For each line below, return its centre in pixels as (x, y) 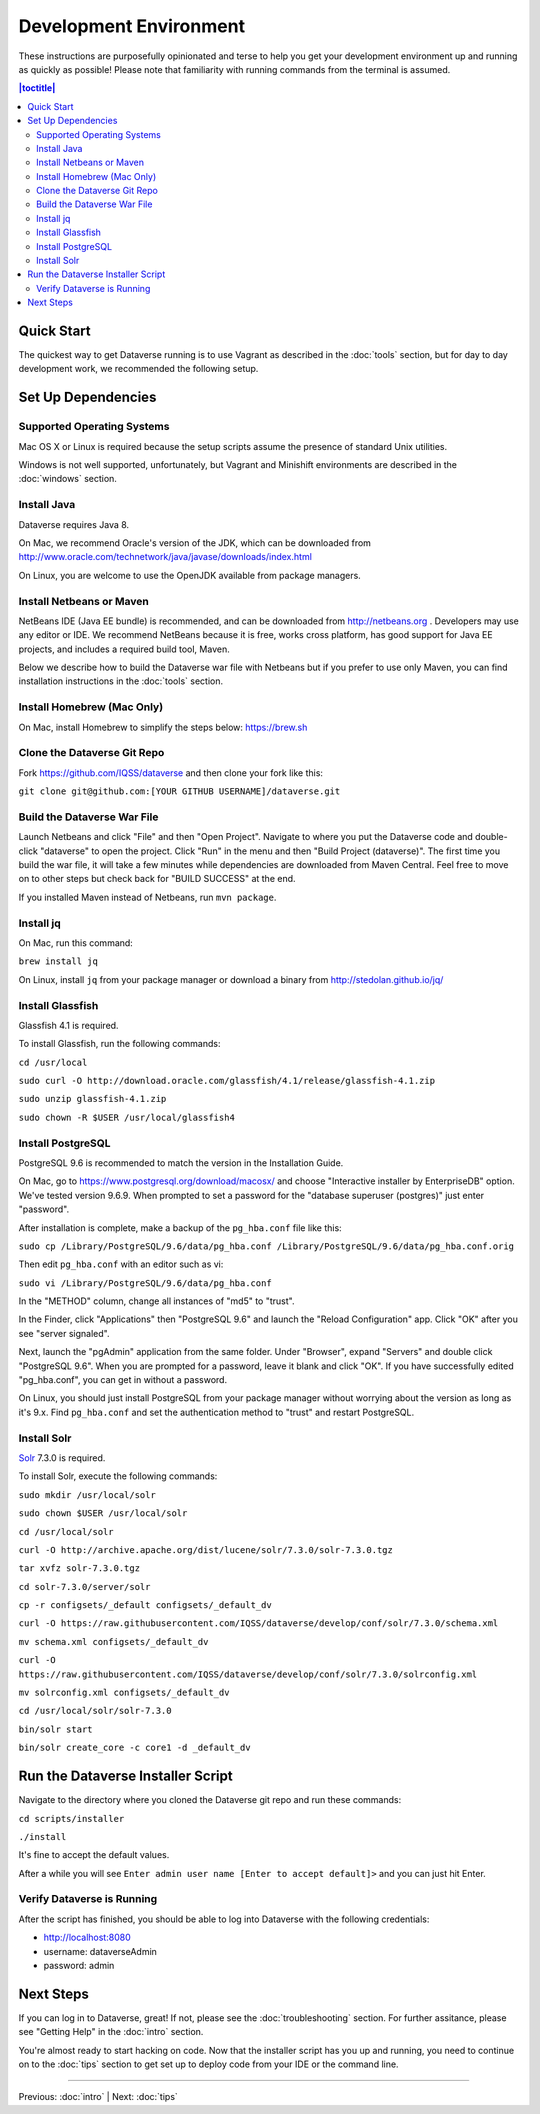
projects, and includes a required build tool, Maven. (124, 649)
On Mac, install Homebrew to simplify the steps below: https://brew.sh (163, 727)
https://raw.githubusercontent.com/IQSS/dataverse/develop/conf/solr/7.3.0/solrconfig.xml (248, 1674)
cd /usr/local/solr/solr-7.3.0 (95, 1711)
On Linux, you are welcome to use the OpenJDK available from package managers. (190, 575)
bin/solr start (56, 1729)
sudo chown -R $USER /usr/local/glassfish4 (126, 1117)
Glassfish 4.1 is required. (68, 1025)
